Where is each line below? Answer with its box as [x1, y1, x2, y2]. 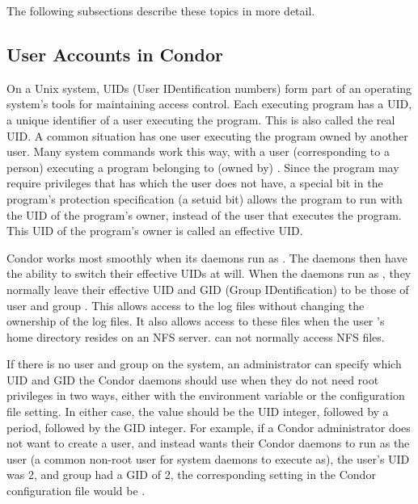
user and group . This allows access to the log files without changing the [6, 296, 365, 313]
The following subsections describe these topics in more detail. [6, 2, 315, 19]
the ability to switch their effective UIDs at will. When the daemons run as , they [6, 265, 412, 282]
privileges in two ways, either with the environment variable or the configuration [6, 387, 405, 404]
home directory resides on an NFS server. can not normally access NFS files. [6, 328, 385, 345]
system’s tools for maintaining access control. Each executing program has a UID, [6, 95, 412, 112]
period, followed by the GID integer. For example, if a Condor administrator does [6, 418, 411, 435]
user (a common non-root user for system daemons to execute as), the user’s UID [6, 450, 410, 467]
